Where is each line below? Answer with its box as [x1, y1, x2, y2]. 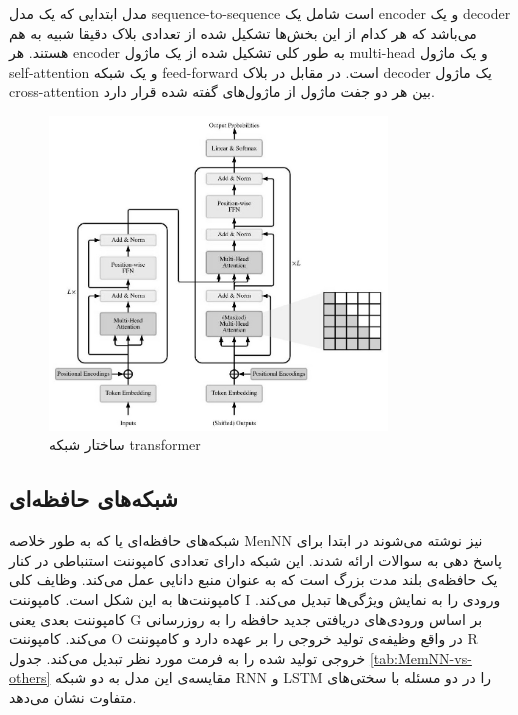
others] [9, 667, 51, 688]
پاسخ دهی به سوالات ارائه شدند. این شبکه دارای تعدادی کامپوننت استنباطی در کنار [9, 549, 502, 570]
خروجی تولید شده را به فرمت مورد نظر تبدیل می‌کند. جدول [9, 647, 366, 668]
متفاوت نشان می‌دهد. [9, 686, 137, 707]
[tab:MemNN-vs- [369, 647, 472, 668]
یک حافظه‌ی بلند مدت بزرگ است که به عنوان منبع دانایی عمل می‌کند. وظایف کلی [9, 569, 498, 590]
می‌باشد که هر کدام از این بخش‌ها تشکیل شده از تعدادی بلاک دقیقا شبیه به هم [9, 22, 477, 43]
